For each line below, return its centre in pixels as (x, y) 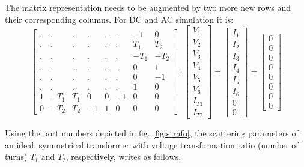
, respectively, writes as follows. (123, 156)
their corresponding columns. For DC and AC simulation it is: (119, 19)
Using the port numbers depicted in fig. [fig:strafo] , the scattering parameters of (152, 133)
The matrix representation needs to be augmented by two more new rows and (148, 7)
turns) (16, 156)
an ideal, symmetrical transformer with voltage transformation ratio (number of (152, 144)
